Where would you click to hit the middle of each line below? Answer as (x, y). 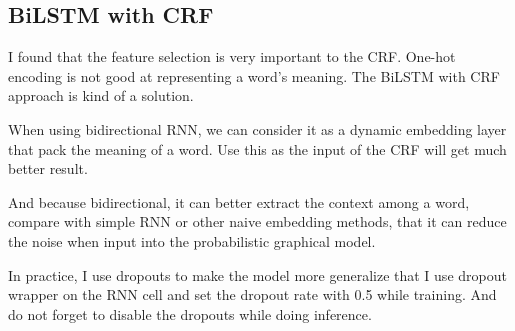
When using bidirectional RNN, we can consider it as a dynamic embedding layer (257, 128)
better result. (48, 168)
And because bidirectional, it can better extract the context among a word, (239, 201)
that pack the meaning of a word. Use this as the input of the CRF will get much (257, 148)
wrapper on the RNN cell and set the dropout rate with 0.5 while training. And (252, 294)
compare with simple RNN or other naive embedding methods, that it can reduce (257, 221)
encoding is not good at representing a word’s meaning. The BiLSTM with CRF (254, 75)
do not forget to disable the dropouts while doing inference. (190, 313)
